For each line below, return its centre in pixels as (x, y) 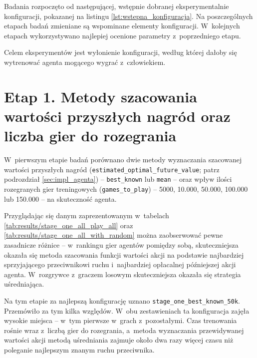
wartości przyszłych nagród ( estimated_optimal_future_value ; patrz (112, 169)
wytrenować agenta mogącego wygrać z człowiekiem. (85, 62)
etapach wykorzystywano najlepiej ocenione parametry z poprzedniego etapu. (123, 35)
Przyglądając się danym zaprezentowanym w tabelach (87, 215)
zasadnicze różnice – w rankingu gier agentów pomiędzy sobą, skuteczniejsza (121, 245)
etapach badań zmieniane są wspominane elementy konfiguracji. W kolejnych (122, 26)
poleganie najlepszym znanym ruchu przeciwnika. (79, 350)
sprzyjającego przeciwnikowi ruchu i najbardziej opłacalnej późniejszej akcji (120, 264)
